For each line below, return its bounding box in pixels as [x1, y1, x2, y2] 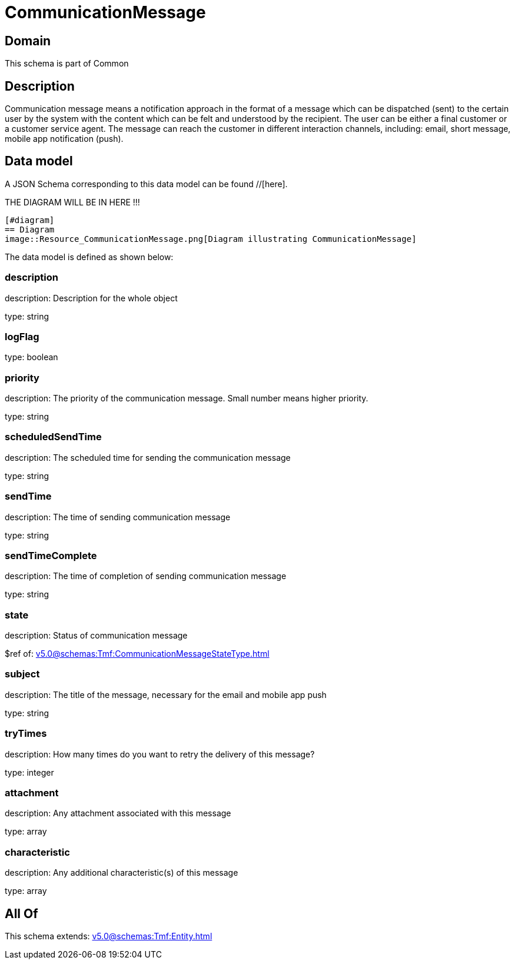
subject [5, 668, 40, 680]
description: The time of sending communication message [5, 511, 231, 522]
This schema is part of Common [5, 58, 129, 69]
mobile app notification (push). [5, 134, 124, 144]
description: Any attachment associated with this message [5, 808, 231, 819]
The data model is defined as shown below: [5, 251, 174, 262]
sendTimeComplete [5, 549, 97, 561]
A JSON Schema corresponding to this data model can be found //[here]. [5, 178, 288, 189]
